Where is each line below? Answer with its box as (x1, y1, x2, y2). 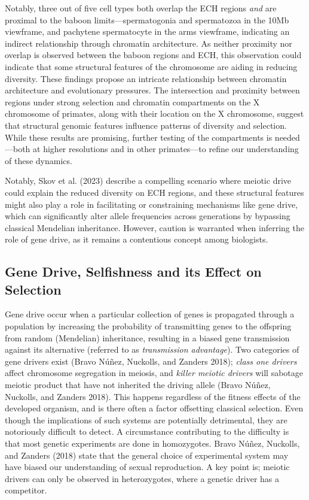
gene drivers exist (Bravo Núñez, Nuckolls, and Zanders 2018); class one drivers (5, 354, 297, 367)
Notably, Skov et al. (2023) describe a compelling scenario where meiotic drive (5, 174, 292, 187)
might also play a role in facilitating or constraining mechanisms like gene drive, (5, 198, 298, 210)
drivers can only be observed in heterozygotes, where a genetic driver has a (5, 472, 280, 484)
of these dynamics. (5, 154, 72, 166)
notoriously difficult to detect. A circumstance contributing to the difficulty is (5, 425, 289, 438)
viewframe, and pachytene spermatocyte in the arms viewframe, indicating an (5, 25, 290, 38)
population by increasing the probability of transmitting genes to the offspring (5, 320, 292, 332)
